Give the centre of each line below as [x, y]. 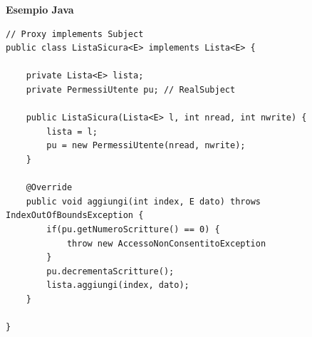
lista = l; [72, 131]
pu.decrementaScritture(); [110, 271]
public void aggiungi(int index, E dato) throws [143, 201]
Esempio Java [40, 9]
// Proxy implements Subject [75, 34]
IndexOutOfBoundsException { [75, 216]
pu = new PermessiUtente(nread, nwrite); [146, 146]
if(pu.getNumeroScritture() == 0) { [133, 229]
